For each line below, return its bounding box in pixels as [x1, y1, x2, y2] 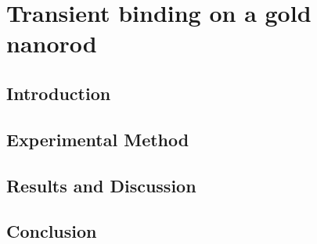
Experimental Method [6, 127, 189, 151]
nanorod [6, 27, 97, 59]
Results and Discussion [6, 173, 196, 197]
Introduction [6, 81, 111, 105]
